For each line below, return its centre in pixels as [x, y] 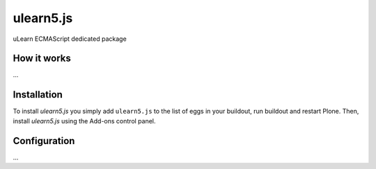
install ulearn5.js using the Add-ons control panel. [84, 121]
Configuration [44, 141]
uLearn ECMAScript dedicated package [70, 39]
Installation [38, 95]
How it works [42, 59]
